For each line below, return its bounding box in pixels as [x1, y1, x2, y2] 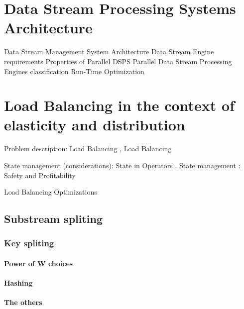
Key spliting [4, 237, 54, 249]
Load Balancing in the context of [4, 95, 235, 115]
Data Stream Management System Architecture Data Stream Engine [4, 46, 214, 57]
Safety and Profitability [4, 170, 76, 180]
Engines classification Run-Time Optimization [4, 66, 144, 76]
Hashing [4, 278, 33, 288]
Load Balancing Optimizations [4, 187, 97, 197]
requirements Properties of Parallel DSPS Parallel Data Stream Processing [4, 56, 232, 66]
